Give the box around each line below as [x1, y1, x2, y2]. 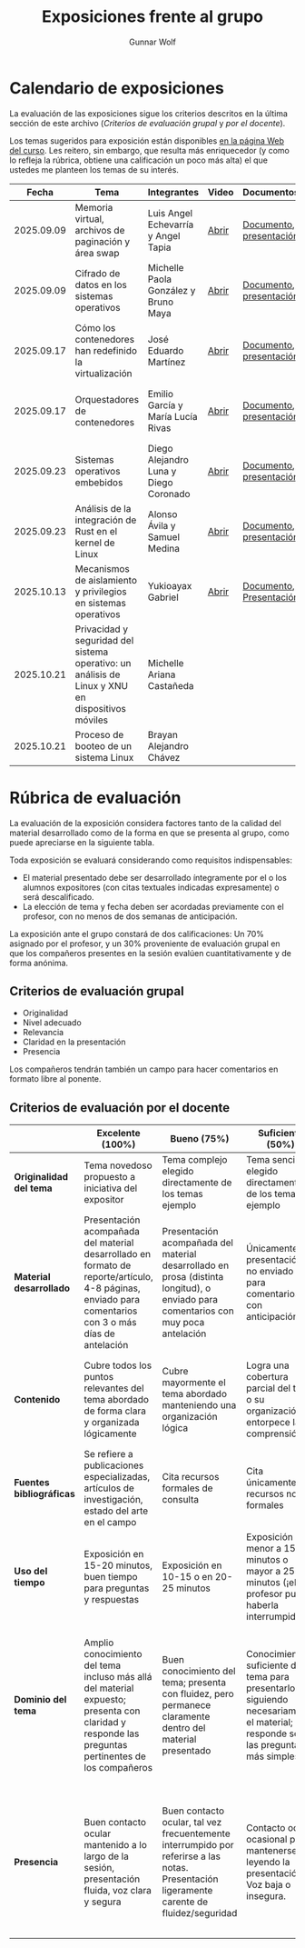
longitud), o [162, 1282, 212, 1294]
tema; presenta [162, 1676, 227, 1689]
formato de [84, 1259, 132, 1272]
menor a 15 [246, 1543, 297, 1555]
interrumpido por [162, 1839, 234, 1852]
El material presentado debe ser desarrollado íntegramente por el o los [22, 872, 288, 883]
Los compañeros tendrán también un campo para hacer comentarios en [9, 1064, 279, 1074]
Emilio [147, 387, 174, 400]
